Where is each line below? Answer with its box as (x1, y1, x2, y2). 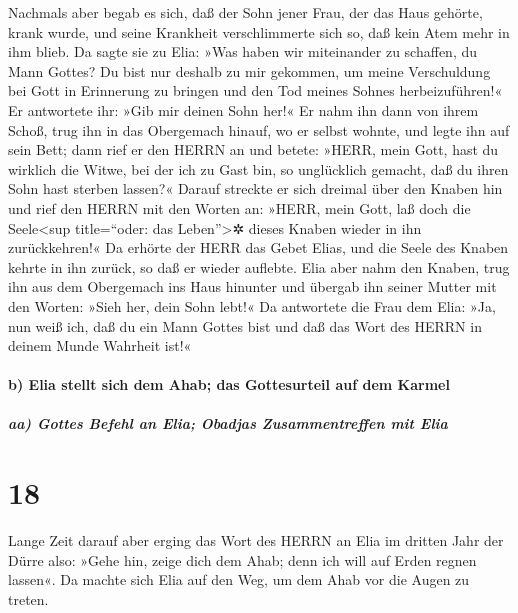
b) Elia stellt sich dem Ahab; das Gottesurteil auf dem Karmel (8, 374, 450, 395)
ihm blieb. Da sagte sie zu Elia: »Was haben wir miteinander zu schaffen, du (8, 41, 477, 62)
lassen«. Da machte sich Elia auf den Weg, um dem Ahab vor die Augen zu (8, 569, 470, 590)
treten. (8, 588, 49, 609)
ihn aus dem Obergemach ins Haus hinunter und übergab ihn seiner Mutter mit (8, 276, 497, 297)
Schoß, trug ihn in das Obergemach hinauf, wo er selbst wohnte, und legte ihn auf (8, 119, 510, 140)
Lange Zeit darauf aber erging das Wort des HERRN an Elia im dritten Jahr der (8, 530, 504, 551)
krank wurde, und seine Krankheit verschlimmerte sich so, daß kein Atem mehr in (8, 21, 510, 42)
